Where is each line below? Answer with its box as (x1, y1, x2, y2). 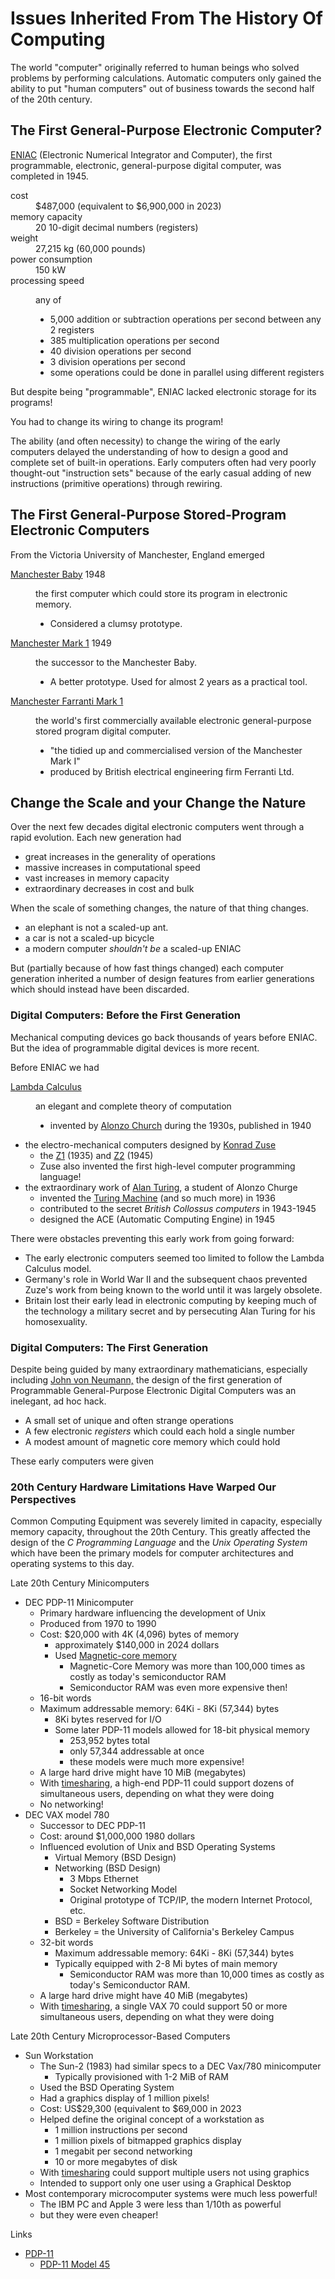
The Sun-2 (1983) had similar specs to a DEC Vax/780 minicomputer (39, 2060, 322, 2072)
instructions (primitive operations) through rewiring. (10, 477, 223, 489)
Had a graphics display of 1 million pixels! (39, 2092, 210, 2104)
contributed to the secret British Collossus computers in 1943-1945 (39, 1202, 317, 1214)
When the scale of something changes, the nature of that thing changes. (10, 902, 310, 914)
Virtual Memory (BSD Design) (54, 1852, 177, 1864)
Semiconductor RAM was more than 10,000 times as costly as (69, 1968, 325, 1981)
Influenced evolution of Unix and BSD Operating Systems (39, 1841, 276, 1853)
